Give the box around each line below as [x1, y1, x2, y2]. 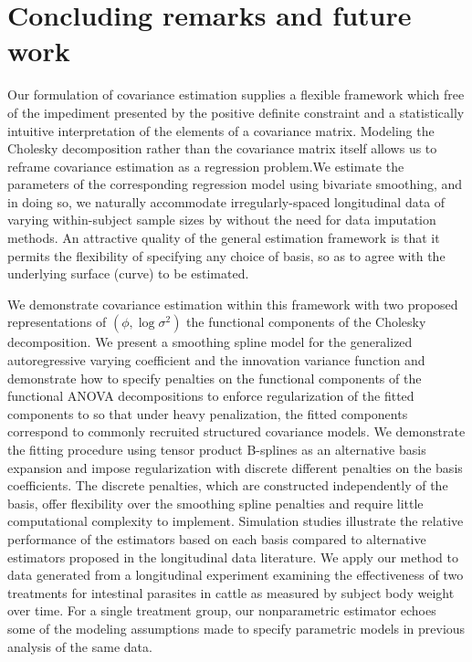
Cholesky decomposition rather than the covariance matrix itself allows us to [7, 139, 437, 158]
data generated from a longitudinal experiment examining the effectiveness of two [7, 565, 464, 584]
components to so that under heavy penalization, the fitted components [7, 404, 408, 423]
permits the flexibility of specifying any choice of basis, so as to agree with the [7, 246, 446, 265]
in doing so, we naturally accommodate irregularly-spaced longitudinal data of [7, 192, 446, 211]
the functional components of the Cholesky [186, 312, 426, 331]
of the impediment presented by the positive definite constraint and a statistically [7, 102, 465, 121]
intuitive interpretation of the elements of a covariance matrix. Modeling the [7, 121, 435, 140]
